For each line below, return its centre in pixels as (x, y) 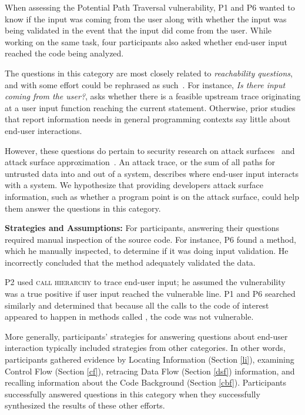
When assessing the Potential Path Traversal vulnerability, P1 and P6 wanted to (150, 7)
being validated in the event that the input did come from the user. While (138, 30)
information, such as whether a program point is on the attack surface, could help (152, 196)
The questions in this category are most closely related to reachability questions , (149, 73)
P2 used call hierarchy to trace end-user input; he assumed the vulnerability (145, 282)
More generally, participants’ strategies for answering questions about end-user (146, 336)
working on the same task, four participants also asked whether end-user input (146, 41)
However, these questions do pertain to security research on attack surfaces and (150, 150)
